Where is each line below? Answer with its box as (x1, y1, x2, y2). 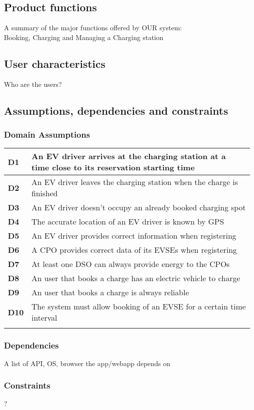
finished (31, 187, 58, 199)
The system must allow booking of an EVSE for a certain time (31, 301, 246, 312)
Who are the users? (4, 79, 62, 89)
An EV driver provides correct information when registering (31, 230, 236, 242)
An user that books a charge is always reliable (31, 287, 189, 298)
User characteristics (4, 56, 106, 71)
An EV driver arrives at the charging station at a (31, 150, 226, 162)
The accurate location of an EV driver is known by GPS (31, 216, 224, 227)
